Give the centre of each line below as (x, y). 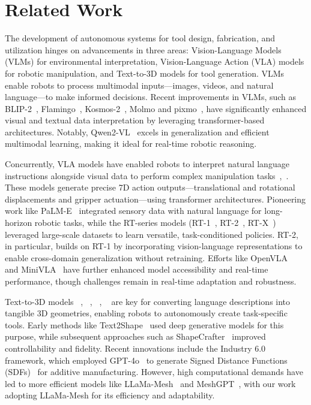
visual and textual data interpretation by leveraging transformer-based (135, 120)
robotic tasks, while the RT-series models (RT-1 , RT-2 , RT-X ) (155, 223)
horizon (19, 223)
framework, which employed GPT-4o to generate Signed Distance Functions (146, 360)
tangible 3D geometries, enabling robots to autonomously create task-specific (146, 313)
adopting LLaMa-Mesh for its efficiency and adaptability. (110, 395)
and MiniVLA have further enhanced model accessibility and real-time (137, 269)
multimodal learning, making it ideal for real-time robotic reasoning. (131, 143)
